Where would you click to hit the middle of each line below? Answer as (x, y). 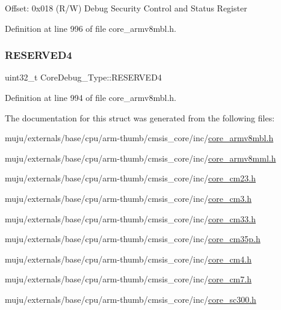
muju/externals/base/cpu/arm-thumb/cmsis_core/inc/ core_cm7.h (128, 279)
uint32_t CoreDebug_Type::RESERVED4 (83, 77)
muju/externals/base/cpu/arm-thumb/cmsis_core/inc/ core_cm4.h (128, 259)
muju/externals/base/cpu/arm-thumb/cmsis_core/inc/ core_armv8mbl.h (139, 138)
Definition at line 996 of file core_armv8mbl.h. (91, 28)
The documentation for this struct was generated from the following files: (140, 117)
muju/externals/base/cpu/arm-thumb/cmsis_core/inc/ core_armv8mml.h (140, 158)
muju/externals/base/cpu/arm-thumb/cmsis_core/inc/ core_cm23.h (130, 178)
